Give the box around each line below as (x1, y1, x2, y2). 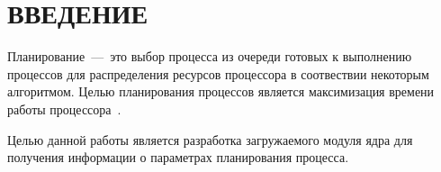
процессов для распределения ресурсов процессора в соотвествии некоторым (7, 64, 429, 83)
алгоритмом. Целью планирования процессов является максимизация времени (7, 82, 435, 101)
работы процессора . (7, 99, 121, 118)
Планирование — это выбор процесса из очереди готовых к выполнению (7, 47, 412, 66)
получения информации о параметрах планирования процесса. (7, 148, 349, 167)
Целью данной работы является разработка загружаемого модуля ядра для (7, 130, 413, 149)
